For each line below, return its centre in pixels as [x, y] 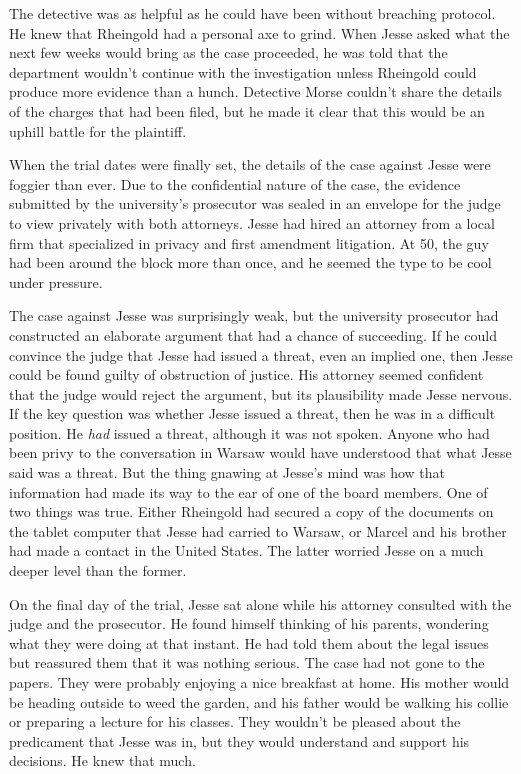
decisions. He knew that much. [102, 760]
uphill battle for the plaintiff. [98, 130]
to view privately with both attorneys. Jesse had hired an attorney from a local [252, 222]
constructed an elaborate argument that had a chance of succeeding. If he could [253, 334]
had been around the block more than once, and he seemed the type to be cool [250, 262]
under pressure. [56, 281]
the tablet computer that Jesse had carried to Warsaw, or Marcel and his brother [258, 530]
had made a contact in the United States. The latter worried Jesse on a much [246, 550]
